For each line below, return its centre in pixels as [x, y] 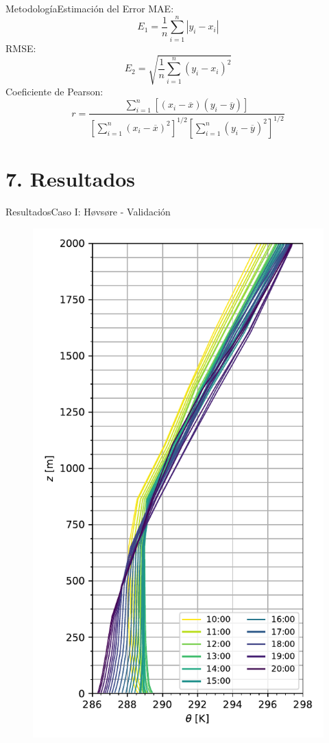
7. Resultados [71, 179]
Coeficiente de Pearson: [54, 91]
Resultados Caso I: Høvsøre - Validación [88, 211]
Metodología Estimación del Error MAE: [90, 8]
